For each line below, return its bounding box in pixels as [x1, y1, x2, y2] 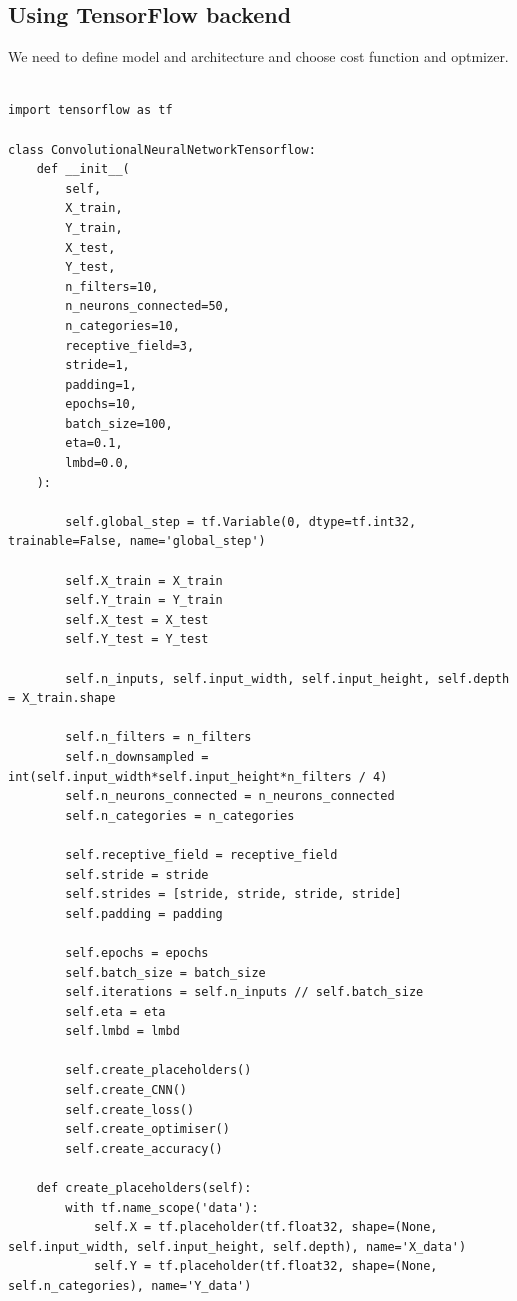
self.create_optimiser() [65, 1122, 230, 1137]
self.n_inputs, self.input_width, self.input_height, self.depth [65, 671, 510, 686]
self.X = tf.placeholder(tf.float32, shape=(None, [93, 1220, 438, 1235]
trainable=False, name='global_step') [8, 534, 266, 549]
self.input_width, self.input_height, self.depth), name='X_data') [8, 1239, 467, 1254]
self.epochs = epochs [65, 945, 209, 960]
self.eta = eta [65, 1004, 166, 1019]
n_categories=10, [65, 318, 180, 333]
